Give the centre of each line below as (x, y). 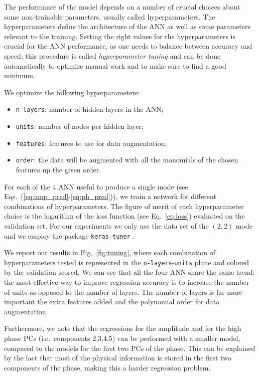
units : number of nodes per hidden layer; (80, 126)
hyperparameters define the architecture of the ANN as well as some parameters (127, 26)
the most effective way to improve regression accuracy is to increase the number (127, 282)
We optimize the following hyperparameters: (72, 92)
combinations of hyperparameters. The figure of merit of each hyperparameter (124, 206)
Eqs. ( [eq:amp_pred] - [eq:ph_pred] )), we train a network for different (110, 196)
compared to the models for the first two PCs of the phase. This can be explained (130, 348)
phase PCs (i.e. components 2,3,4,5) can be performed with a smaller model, (122, 338)
